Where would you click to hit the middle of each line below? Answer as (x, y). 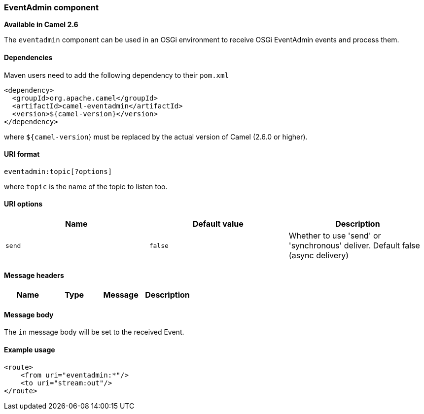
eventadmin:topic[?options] (58, 171)
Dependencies (28, 57)
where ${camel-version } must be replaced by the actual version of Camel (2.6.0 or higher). (156, 137)
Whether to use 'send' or (335, 236)
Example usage (30, 350)
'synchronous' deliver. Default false (354, 246)
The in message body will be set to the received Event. (94, 332)
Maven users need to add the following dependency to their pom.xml (116, 75)
